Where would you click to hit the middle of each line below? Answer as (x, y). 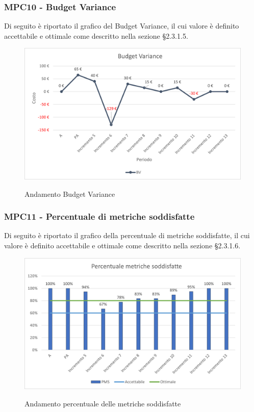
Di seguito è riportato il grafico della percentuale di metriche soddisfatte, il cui (127, 235)
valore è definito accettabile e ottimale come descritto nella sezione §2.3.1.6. (122, 245)
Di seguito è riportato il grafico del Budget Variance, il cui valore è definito (122, 26)
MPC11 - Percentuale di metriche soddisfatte (99, 216)
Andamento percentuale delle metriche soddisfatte (103, 403)
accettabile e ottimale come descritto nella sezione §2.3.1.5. (96, 35)
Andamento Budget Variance (70, 194)
